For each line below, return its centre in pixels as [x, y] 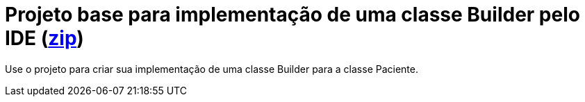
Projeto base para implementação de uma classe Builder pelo [292, 15]
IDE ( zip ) [44, 38]
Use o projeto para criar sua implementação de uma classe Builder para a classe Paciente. [212, 69]
